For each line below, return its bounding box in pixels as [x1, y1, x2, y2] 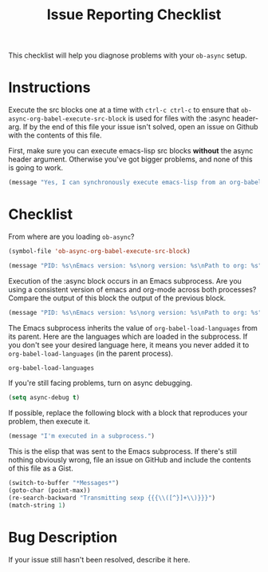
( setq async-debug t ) [8, 394, 81, 402]
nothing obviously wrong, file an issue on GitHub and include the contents [8, 455, 251, 465]
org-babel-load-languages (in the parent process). [8, 348, 174, 358]
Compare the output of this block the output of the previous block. [8, 293, 227, 303]
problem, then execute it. [8, 417, 90, 427]
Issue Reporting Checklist [46, 6, 222, 24]
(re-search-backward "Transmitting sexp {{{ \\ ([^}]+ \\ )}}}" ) [8, 494, 216, 502]
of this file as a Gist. [8, 463, 73, 473]
